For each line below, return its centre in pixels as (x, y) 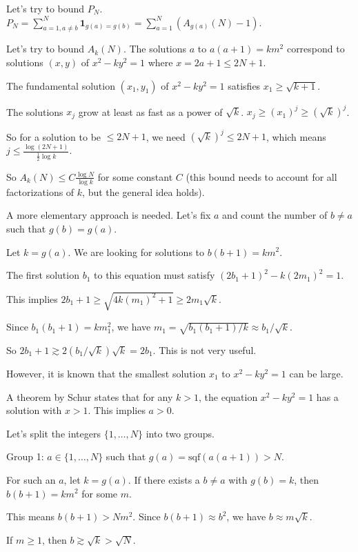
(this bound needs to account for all (261, 176)
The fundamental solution (61, 85)
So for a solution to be (54, 136)
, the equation (228, 396)
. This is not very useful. (205, 350)
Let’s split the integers (53, 433)
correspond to (316, 49)
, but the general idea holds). (143, 191)
